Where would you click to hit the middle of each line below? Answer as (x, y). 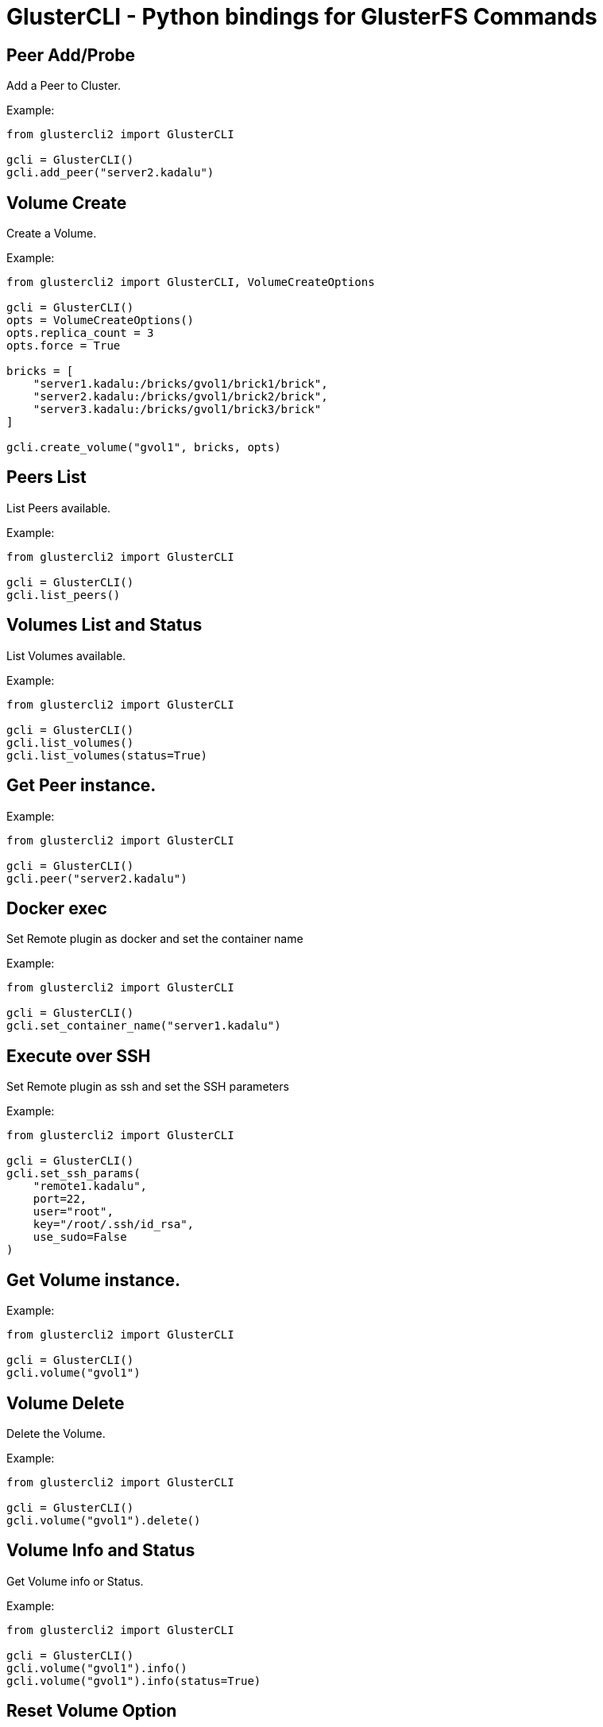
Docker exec (57, 908)
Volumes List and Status (104, 625)
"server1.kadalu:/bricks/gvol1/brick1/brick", (180, 384)
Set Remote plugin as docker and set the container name (155, 939)
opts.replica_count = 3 (80, 333)
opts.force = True (64, 346)
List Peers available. (59, 508)
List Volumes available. (66, 655)
